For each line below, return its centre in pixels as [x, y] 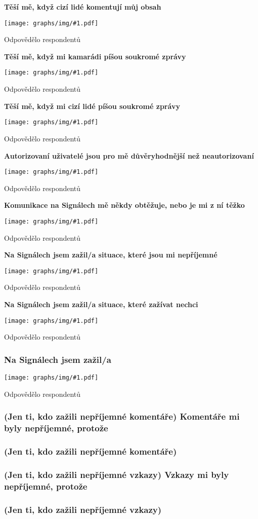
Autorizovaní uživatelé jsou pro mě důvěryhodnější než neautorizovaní [129, 155]
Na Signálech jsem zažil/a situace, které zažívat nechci [101, 304]
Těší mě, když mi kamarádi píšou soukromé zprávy [95, 56]
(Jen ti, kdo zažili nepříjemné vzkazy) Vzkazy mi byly [117, 474]
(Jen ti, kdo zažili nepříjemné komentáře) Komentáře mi [122, 416]
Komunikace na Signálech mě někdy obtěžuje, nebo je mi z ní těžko [124, 205]
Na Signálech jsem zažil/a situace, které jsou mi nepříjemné [111, 255]
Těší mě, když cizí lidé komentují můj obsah [83, 7]
